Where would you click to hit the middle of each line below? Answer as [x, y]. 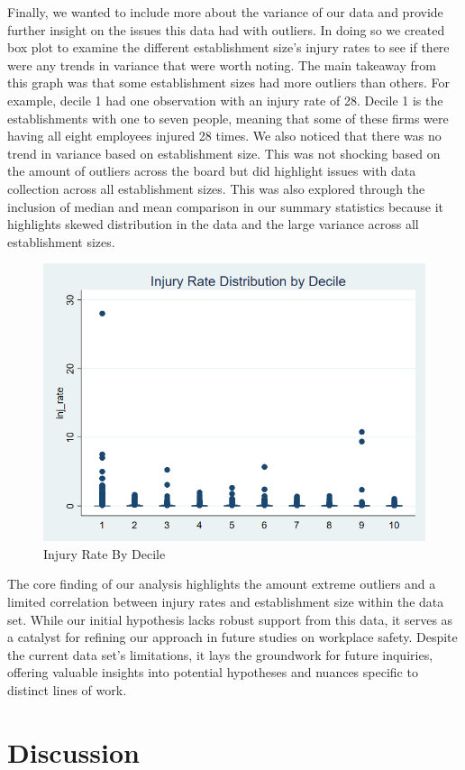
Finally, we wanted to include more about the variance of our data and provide [225, 12]
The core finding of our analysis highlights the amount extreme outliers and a [222, 584]
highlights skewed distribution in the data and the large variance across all [213, 224]
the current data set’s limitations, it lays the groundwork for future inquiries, [220, 654]
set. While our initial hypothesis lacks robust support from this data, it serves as [230, 619]
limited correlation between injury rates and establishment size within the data [226, 602]
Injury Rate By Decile [105, 553]
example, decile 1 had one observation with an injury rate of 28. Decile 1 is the [225, 100]
